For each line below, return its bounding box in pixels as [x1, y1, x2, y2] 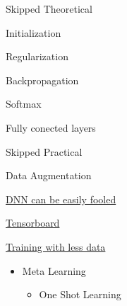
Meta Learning [22, 263, 86, 278]
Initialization [6, 25, 61, 40]
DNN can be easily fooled [6, 191, 116, 206]
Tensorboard [6, 215, 60, 230]
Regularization [6, 49, 68, 64]
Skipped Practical [6, 144, 83, 159]
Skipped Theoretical [6, 1, 92, 16]
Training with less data [6, 239, 106, 254]
